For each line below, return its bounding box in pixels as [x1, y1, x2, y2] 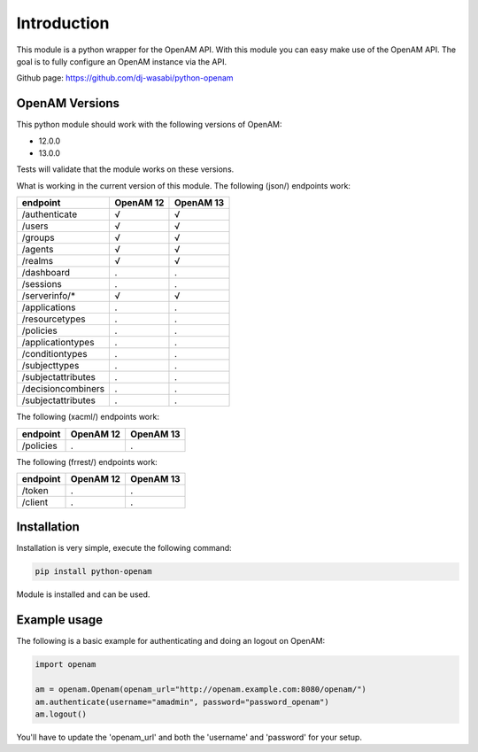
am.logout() [35, 709, 88, 719]
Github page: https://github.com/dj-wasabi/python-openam [16, 73, 234, 83]
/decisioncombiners [21, 383, 105, 395]
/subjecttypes [21, 360, 80, 372]
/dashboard [21, 267, 71, 279]
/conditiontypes [21, 348, 88, 360]
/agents [21, 244, 54, 256]
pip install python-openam [35, 567, 152, 577]
